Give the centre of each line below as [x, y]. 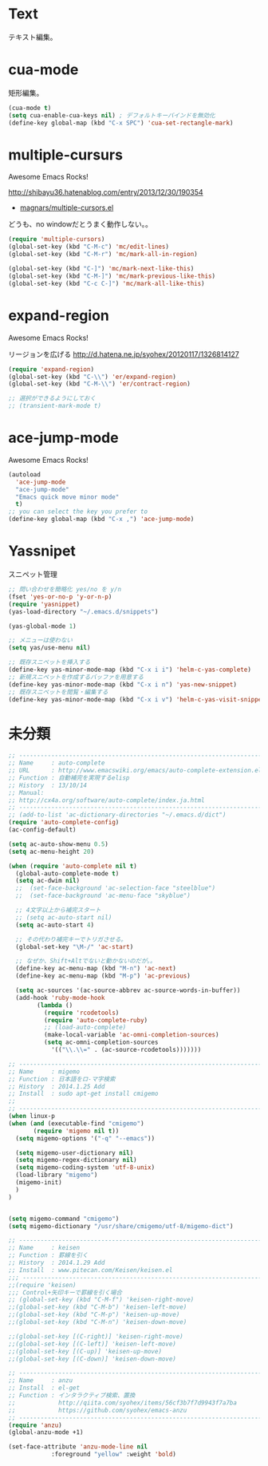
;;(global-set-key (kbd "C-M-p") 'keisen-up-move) [94, 1315]
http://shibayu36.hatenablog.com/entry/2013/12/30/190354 [106, 192]
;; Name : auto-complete [57, 763]
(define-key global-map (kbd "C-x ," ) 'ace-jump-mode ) [101, 520]
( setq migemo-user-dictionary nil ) [75, 1153]
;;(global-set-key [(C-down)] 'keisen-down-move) [93, 1359]
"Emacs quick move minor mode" [67, 497]
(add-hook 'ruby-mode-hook [60, 998]
